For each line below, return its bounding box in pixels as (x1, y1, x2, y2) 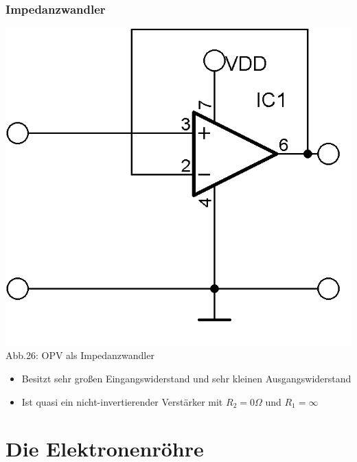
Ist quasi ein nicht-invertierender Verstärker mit (21, 394, 223, 408)
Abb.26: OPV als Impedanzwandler (5, 348, 154, 362)
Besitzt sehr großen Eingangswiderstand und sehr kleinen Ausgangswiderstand (21, 371, 352, 385)
